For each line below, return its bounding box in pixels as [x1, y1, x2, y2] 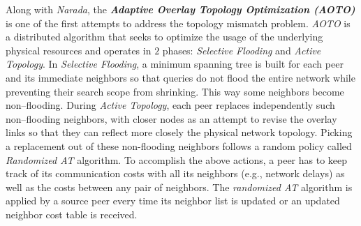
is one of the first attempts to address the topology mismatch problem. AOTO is [6, 15, 351, 30]
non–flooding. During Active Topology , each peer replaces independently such [6, 98, 335, 112]
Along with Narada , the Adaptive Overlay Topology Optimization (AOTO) [6, 2, 355, 16]
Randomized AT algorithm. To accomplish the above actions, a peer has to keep [6, 152, 348, 167]
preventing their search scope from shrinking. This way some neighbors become [6, 84, 344, 98]
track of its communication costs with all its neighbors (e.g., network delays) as [6, 166, 345, 181]
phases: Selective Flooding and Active [162, 43, 321, 57]
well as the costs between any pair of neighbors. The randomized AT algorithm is [6, 179, 353, 194]
